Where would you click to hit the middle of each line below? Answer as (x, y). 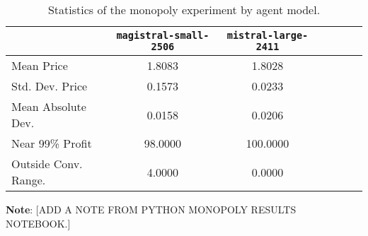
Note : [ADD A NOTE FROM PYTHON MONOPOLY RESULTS (151, 209)
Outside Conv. (47, 164)
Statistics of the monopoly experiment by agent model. (184, 10)
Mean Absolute (49, 106)
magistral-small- (163, 35)
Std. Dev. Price (50, 86)
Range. (29, 180)
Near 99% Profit (52, 143)
